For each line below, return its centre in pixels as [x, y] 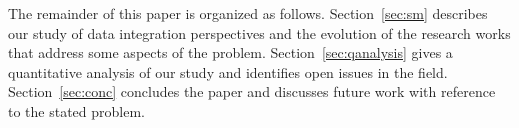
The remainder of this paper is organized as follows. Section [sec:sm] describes [248, 13]
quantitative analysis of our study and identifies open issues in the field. [228, 71]
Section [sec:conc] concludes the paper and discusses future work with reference [252, 91]
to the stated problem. [77, 110]
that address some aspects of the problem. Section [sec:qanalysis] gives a [230, 52]
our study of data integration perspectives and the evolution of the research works [259, 32]
